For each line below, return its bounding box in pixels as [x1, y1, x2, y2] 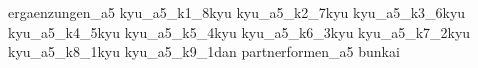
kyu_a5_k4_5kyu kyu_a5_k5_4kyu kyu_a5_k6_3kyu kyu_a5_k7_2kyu [8, 21, 471, 42]
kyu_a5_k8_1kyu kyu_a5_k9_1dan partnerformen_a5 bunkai [8, 41, 400, 62]
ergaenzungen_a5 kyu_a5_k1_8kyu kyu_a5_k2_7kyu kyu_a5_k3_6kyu [8, 2, 466, 22]
